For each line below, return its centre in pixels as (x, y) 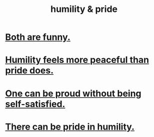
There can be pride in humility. (70, 127)
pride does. (29, 70)
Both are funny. (38, 37)
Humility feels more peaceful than (77, 60)
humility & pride (84, 9)
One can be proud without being (73, 93)
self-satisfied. (35, 104)
